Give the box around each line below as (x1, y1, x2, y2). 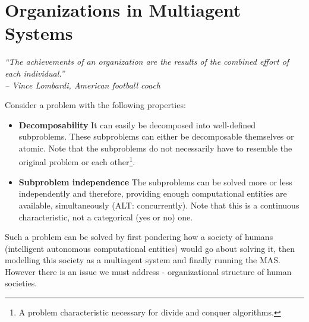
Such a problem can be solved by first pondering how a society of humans (5, 231, 273, 243)
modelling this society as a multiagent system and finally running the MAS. (5, 254, 281, 266)
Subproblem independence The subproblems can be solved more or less (18, 175, 292, 188)
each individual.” (5, 67, 65, 79)
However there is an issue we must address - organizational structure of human (5, 265, 292, 277)
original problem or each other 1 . (18, 154, 135, 168)
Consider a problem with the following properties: (5, 99, 186, 111)
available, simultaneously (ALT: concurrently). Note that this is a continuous (18, 198, 299, 211)
